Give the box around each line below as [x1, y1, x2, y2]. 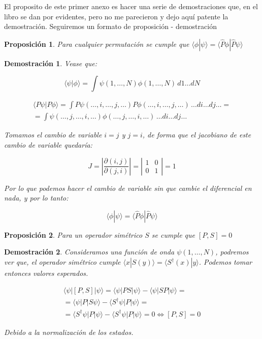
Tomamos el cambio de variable [4, 129, 102, 140]
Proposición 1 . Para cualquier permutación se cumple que [4, 38, 189, 49]
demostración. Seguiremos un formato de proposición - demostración [4, 21, 217, 32]
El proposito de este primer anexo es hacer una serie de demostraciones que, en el [4, 1, 258, 11]
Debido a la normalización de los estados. [4, 326, 134, 337]
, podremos [215, 246, 249, 257]
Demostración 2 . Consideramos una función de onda [4, 246, 175, 257]
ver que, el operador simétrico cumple [4, 257, 121, 267]
